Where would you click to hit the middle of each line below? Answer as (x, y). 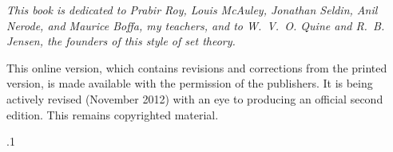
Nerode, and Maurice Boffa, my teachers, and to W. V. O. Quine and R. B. (196, 25)
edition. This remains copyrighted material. (113, 114)
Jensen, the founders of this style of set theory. (121, 41)
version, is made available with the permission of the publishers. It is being (190, 83)
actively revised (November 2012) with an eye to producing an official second (195, 98)
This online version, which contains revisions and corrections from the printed (197, 67)
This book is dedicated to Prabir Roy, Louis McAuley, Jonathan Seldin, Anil (192, 10)
